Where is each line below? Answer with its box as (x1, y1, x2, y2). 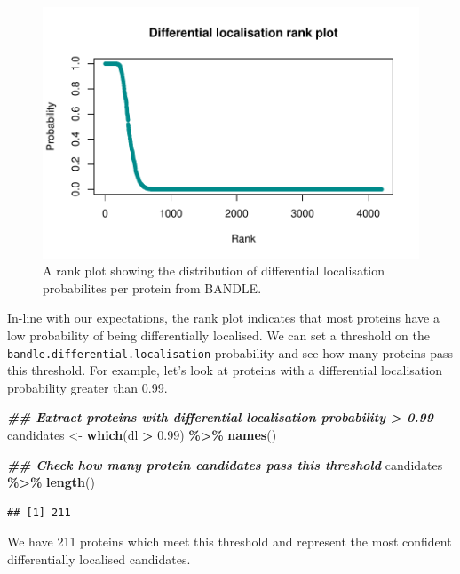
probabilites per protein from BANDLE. (43, 278, 262, 297)
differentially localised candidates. (7, 550, 191, 569)
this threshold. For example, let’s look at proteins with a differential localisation (7, 361, 442, 379)
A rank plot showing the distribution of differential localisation (43, 261, 385, 280)
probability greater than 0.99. (7, 378, 168, 396)
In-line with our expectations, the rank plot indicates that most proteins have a (7, 308, 440, 327)
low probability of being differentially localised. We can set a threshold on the (7, 326, 430, 345)
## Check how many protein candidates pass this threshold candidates (7, 455, 443, 474)
